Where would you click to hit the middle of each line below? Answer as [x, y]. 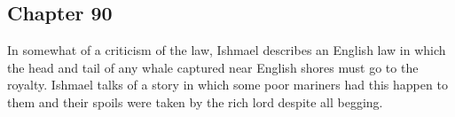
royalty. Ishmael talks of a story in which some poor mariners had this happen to [227, 85]
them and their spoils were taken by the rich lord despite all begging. [195, 101]
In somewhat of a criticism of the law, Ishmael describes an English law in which [227, 50]
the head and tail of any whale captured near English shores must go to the [213, 67]
